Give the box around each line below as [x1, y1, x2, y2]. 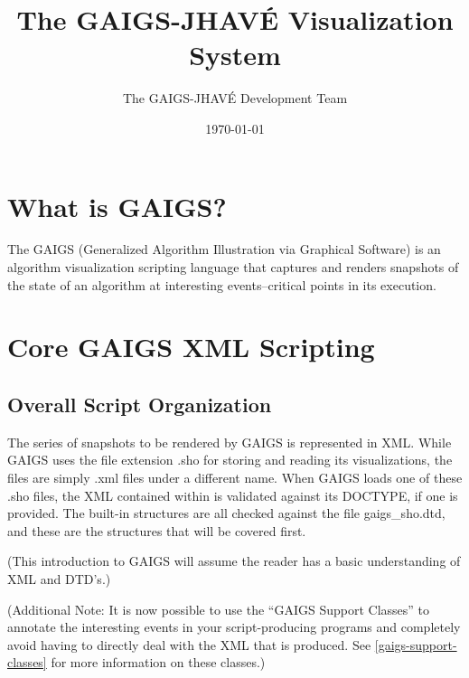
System [189, 36, 281, 73]
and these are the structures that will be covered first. [7, 521, 306, 540]
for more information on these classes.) [51, 653, 266, 672]
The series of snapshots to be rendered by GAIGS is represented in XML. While [7, 432, 452, 451]
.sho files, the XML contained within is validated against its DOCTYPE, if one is [7, 485, 458, 504]
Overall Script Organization [7, 390, 272, 418]
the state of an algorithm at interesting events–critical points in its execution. [7, 275, 436, 294]
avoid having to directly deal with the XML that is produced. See [7, 635, 371, 654]
